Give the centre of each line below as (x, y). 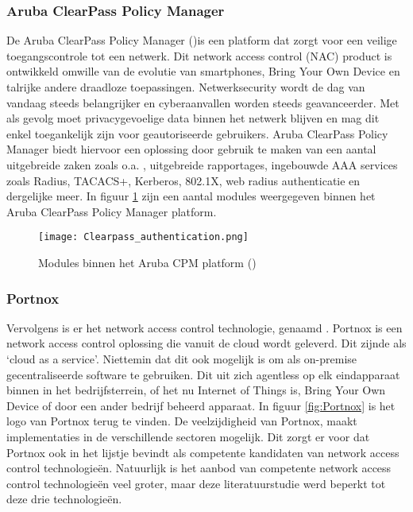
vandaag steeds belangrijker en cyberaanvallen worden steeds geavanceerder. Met (203, 102)
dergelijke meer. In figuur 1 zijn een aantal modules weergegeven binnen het (191, 196)
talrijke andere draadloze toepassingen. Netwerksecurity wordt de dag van (186, 87)
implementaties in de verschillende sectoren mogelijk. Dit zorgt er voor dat (188, 436)
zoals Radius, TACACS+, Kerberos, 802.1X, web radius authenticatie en (183, 180)
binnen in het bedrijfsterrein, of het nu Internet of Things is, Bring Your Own (196, 390)
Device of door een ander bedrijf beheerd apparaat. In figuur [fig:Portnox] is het (201, 405)
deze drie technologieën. (64, 499)
